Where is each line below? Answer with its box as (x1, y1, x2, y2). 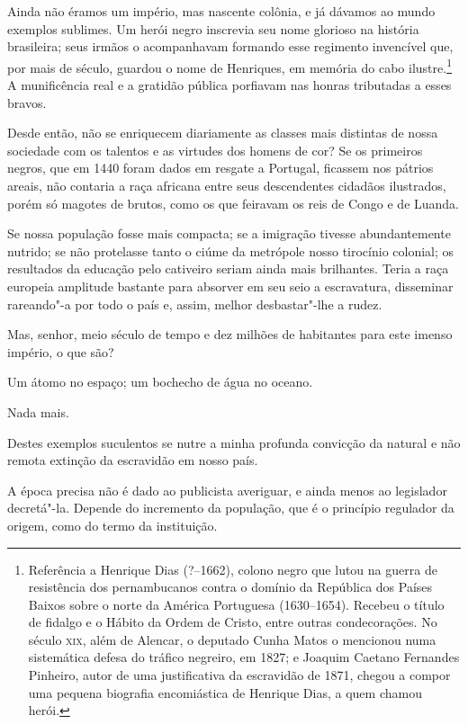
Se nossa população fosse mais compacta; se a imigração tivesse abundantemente (7, 224, 451, 243)
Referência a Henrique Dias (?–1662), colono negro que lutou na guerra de (28, 559, 437, 578)
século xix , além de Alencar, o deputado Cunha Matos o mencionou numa (28, 630, 436, 648)
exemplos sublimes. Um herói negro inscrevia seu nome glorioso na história (7, 19, 419, 38)
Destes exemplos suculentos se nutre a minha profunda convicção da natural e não (7, 433, 461, 451)
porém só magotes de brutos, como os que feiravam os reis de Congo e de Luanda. (7, 193, 460, 212)
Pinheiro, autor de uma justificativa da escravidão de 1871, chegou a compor (28, 666, 451, 684)
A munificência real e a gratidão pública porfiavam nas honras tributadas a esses (7, 76, 452, 94)
